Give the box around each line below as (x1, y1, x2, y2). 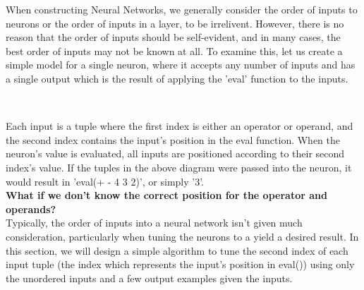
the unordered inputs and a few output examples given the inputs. (6, 270, 293, 285)
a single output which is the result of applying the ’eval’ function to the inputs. (6, 71, 348, 85)
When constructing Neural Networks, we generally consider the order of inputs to (6, 2, 358, 16)
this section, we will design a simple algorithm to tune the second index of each (6, 243, 348, 258)
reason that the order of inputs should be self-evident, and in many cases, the (6, 30, 341, 44)
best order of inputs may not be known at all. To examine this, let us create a (6, 43, 343, 58)
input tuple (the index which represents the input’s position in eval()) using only (6, 257, 355, 272)
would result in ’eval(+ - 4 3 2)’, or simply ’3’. (6, 174, 205, 188)
